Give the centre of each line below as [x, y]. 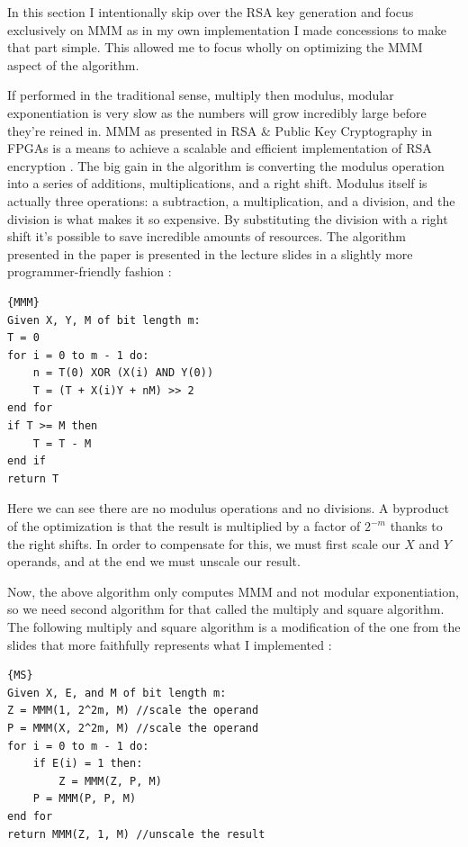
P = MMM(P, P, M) [85, 799]
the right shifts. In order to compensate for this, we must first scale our [204, 543]
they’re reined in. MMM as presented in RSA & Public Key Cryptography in [220, 130]
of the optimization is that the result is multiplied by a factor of [184, 526]
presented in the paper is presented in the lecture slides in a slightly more [210, 253]
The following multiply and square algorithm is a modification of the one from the [234, 626]
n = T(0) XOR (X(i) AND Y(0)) [123, 373]
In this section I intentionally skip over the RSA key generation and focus [211, 12]
